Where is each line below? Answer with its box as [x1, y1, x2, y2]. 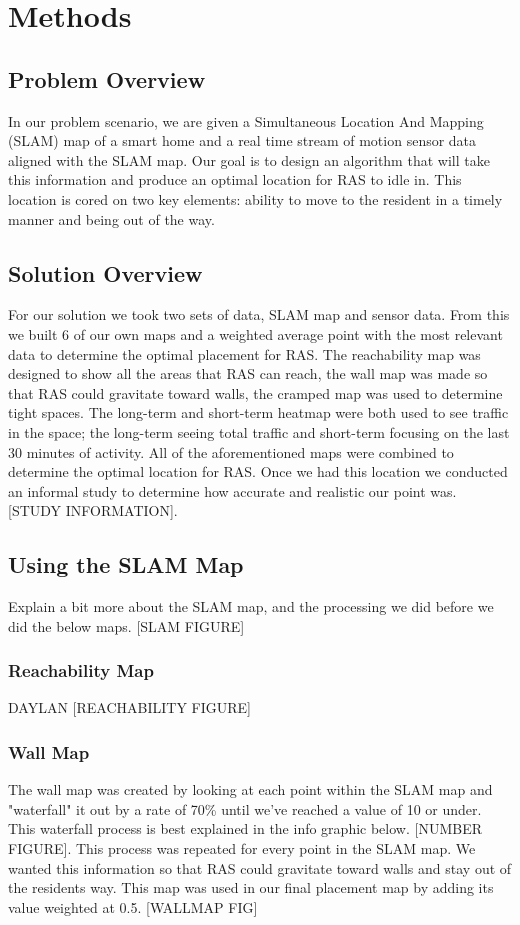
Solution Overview [8, 257, 203, 288]
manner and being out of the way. [8, 208, 215, 229]
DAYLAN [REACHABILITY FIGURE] [8, 697, 251, 718]
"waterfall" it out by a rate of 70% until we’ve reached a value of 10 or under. [8, 798, 482, 819]
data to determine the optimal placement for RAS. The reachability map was [8, 343, 481, 364]
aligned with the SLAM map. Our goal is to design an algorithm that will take [8, 149, 490, 170]
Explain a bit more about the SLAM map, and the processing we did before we [8, 596, 494, 617]
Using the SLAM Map [8, 549, 244, 580]
